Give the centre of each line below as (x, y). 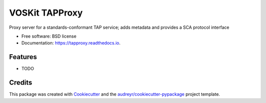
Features (23, 57)
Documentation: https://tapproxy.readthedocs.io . (71, 43)
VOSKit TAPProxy (46, 13)
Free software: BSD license (49, 36)
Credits (21, 83)
